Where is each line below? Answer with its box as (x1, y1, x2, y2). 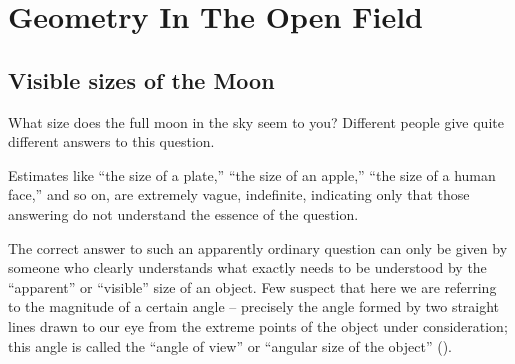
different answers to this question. (8, 131, 215, 152)
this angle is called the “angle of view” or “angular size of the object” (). (8, 335, 452, 356)
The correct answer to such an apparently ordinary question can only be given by (8, 237, 508, 258)
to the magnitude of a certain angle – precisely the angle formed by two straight (8, 296, 500, 317)
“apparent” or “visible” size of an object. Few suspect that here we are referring (8, 276, 497, 297)
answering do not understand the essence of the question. (8, 203, 359, 224)
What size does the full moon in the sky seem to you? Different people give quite (8, 111, 504, 132)
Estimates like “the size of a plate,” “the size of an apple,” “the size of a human (8, 164, 496, 185)
